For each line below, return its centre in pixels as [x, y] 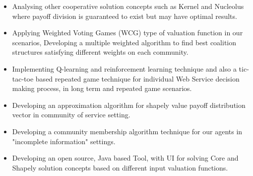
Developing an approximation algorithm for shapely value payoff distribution [129, 105]
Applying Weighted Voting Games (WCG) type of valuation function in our [127, 33]
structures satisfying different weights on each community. [100, 52]
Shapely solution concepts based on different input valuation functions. [120, 167]
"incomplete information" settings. [64, 141]
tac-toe [23, 78]
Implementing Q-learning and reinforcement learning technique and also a [124, 68]
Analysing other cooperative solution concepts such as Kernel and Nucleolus [128, 6]
